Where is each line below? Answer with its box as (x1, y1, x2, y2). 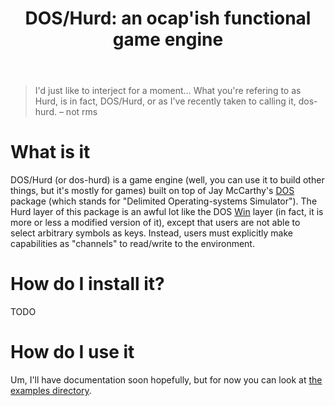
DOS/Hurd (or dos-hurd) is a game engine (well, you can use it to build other (10, 174, 325, 186)
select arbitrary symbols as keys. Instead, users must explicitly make (10, 227, 293, 239)
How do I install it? (10, 273, 165, 296)
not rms (65, 106, 98, 118)
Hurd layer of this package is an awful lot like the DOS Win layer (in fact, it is (10, 206, 324, 218)
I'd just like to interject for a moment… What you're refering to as (34, 85, 302, 97)
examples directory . (10, 385, 92, 396)
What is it (10, 141, 91, 164)
